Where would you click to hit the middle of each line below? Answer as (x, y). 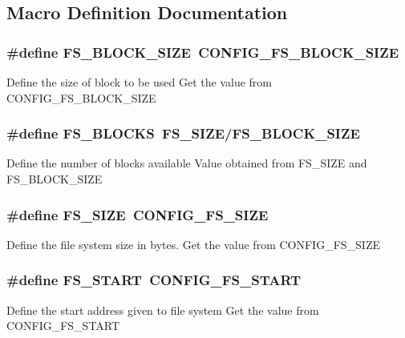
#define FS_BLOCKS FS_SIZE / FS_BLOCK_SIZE (183, 133)
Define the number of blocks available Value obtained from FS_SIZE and (187, 163)
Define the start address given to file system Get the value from (163, 310)
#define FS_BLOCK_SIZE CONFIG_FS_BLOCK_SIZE (203, 52)
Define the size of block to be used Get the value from (140, 82)
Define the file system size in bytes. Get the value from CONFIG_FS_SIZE (194, 244)
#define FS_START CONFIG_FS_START (154, 280)
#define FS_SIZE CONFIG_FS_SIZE (138, 214)
